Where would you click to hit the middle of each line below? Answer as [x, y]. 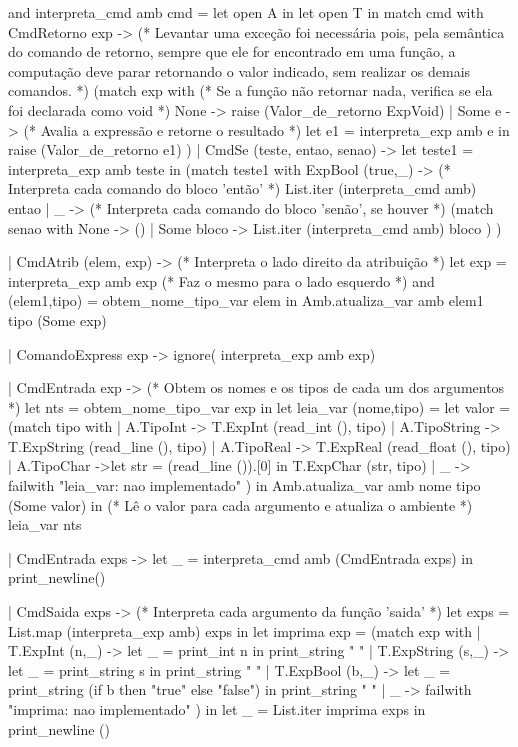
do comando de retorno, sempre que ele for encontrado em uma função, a [232, 51]
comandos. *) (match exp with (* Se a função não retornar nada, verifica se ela [250, 90]
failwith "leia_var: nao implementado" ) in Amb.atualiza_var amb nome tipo [244, 485]
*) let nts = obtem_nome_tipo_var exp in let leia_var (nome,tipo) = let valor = [259, 406]
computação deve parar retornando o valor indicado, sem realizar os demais [239, 70]
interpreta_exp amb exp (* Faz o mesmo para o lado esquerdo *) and [221, 280]
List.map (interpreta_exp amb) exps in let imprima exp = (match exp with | [244, 630]
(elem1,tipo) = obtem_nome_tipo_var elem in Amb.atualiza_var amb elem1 [246, 300]
